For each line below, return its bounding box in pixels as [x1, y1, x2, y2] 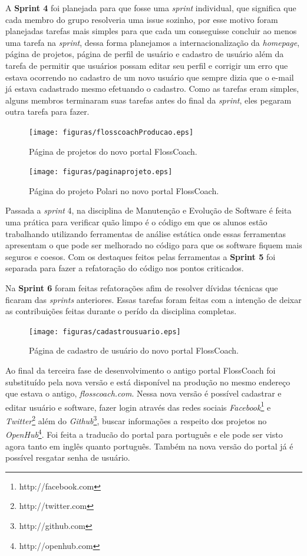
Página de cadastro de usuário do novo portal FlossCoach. [29, 344, 239, 357]
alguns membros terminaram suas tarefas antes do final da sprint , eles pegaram [5, 94, 292, 106]
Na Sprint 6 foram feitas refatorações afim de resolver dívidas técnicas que [5, 282, 278, 294]
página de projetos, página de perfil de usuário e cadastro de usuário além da [5, 48, 284, 60]
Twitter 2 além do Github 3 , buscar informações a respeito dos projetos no [5, 413, 267, 427]
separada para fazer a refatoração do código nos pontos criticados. [5, 262, 244, 274]
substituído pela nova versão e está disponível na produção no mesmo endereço [5, 375, 291, 388]
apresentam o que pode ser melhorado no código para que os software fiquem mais [5, 239, 302, 251]
